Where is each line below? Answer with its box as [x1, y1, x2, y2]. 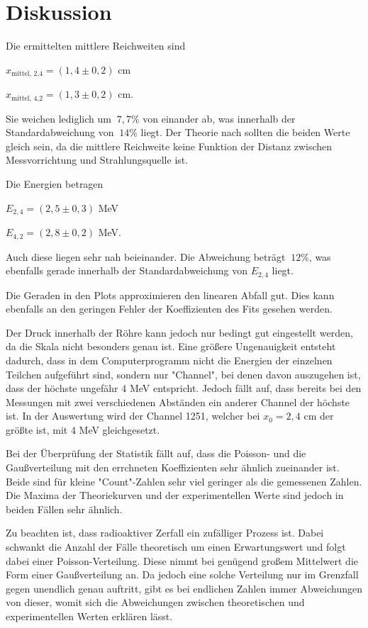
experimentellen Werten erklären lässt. [6, 609, 173, 624]
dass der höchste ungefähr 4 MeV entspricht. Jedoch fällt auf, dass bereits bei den [6, 381, 362, 396]
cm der [303, 408, 334, 423]
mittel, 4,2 [11, 94, 43, 102]
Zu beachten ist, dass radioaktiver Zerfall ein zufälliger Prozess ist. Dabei [6, 525, 324, 540]
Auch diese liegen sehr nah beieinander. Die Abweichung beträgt [6, 249, 286, 264]
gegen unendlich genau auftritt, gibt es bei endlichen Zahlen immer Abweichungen [6, 581, 363, 595]
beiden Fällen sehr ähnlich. [6, 501, 123, 516]
